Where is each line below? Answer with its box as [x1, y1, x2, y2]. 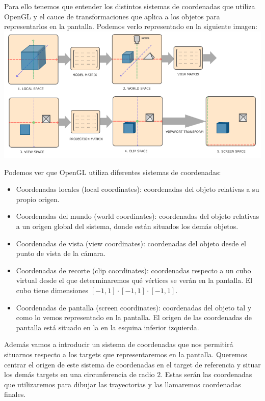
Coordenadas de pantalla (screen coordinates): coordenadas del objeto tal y [16, 302, 252, 312]
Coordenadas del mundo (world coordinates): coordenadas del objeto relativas [16, 211, 259, 221]
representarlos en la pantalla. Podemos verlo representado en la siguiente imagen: [4, 21, 258, 32]
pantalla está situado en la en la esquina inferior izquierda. [16, 322, 199, 332]
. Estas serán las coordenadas [161, 369, 252, 380]
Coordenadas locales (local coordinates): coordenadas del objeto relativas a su [16, 184, 259, 194]
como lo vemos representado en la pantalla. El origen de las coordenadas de [16, 312, 252, 323]
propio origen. [16, 193, 60, 204]
